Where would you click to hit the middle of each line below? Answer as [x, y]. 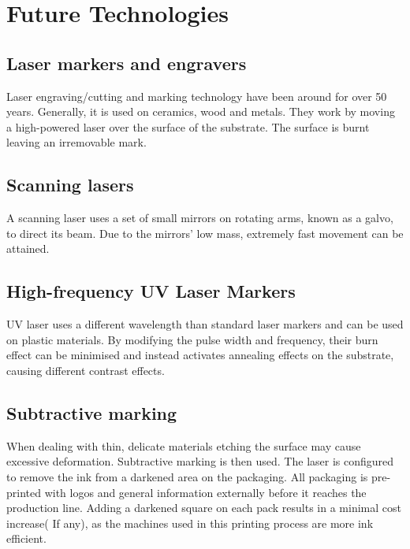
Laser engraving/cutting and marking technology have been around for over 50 [197, 96]
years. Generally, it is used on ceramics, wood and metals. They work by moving [201, 111]
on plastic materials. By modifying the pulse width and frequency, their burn [192, 339]
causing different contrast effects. [86, 370]
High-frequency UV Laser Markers [151, 291]
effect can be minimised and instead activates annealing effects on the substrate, [200, 355]
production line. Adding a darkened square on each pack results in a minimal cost [204, 508]
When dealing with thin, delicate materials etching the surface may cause [184, 445]
